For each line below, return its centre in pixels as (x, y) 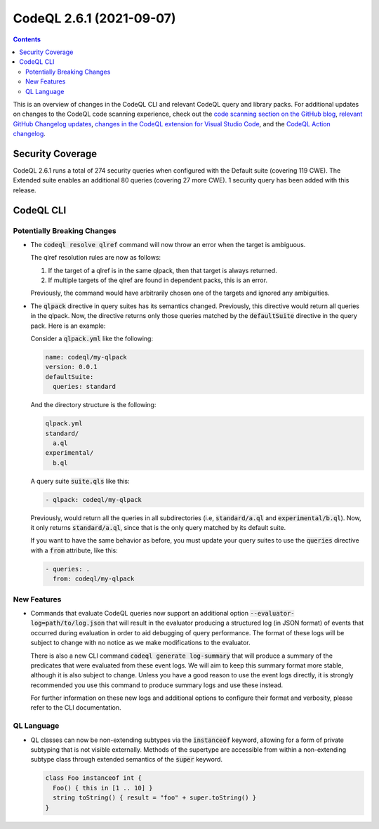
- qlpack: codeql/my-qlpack (93, 499)
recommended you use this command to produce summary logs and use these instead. (157, 685)
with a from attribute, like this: (74, 550)
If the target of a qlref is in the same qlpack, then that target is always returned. (162, 270)
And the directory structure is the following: (93, 405)
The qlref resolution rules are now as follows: (96, 258)
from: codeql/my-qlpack (94, 579)
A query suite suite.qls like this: (80, 481)
